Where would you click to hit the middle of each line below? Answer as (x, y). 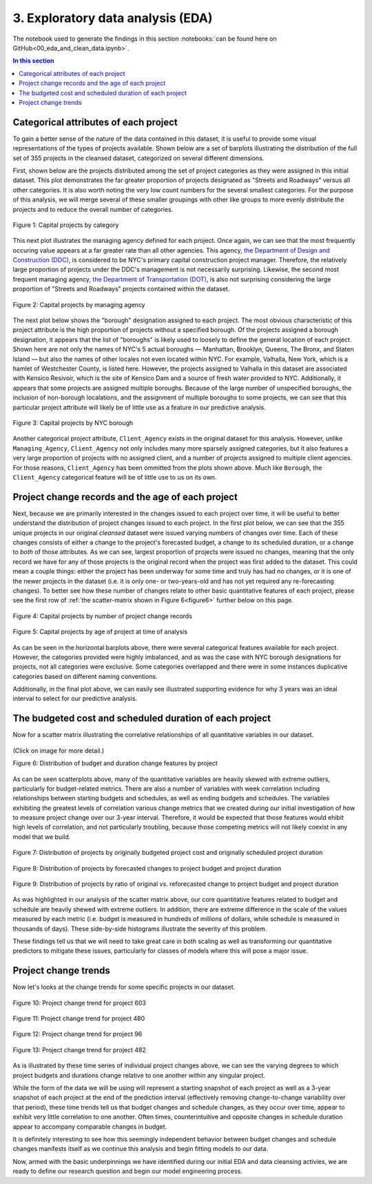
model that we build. (42, 837)
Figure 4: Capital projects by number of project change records (103, 616)
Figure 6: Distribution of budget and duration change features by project (115, 763)
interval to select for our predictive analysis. (75, 699)
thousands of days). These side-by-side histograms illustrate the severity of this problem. (140, 929)
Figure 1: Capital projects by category (66, 225)
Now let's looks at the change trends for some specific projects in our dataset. (124, 987)
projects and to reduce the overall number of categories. (93, 209)
